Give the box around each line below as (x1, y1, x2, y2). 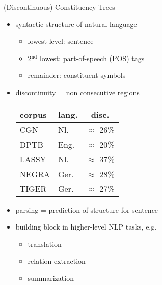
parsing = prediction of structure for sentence (15, 204, 158, 215)
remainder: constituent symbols (28, 70, 126, 80)
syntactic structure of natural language (15, 18, 137, 29)
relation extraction (28, 255, 86, 266)
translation (28, 238, 62, 249)
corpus (19, 108, 47, 120)
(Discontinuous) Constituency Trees (4, 2, 115, 12)
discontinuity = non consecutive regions (15, 87, 140, 97)
